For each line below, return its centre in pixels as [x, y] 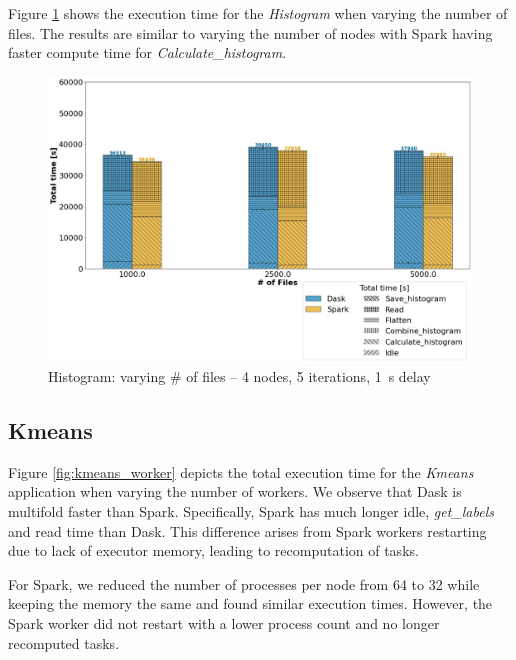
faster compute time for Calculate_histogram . [147, 52]
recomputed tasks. [64, 642]
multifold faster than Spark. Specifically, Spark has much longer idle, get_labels [251, 511]
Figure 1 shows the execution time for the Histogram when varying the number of [258, 13]
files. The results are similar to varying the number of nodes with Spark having [250, 32]
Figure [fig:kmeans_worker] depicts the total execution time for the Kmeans [241, 471]
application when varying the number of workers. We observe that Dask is [235, 491]
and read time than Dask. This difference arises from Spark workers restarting [247, 530]
